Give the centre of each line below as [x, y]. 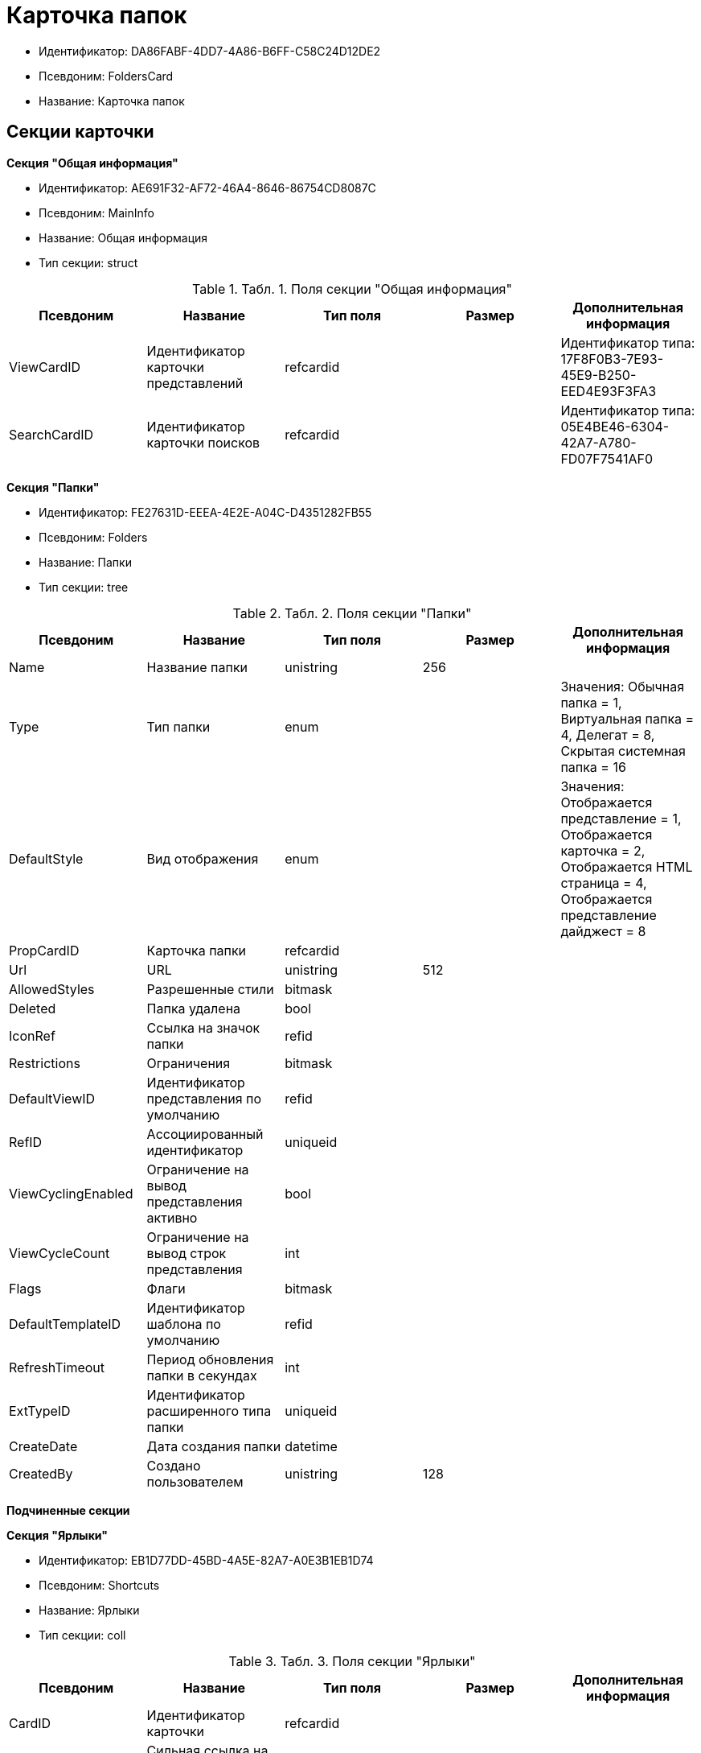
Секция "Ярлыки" [57, 1535]
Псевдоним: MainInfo [96, 212]
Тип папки [178, 726]
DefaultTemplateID [65, 1324]
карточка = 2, [603, 850]
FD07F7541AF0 [607, 458]
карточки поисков [203, 442]
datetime [311, 1446]
